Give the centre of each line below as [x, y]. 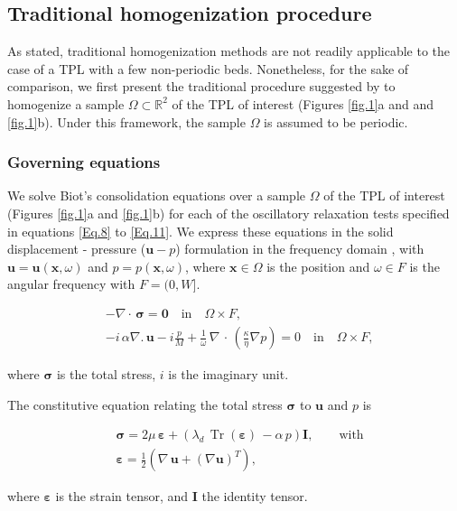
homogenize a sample [66, 103]
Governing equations [84, 162]
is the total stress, [106, 374]
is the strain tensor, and [122, 496]
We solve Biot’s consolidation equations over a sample [156, 195]
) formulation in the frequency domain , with [300, 249]
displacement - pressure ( [77, 249]
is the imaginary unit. [228, 374]
